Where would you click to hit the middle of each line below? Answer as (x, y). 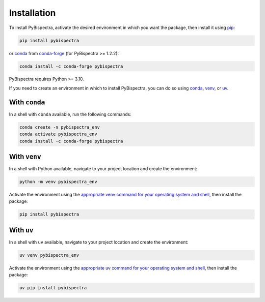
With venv (25, 157)
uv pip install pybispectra (53, 288)
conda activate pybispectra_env (58, 134)
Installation (32, 13)
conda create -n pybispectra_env (60, 127)
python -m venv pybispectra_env (58, 182)
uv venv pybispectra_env (49, 255)
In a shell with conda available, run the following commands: (70, 114)
